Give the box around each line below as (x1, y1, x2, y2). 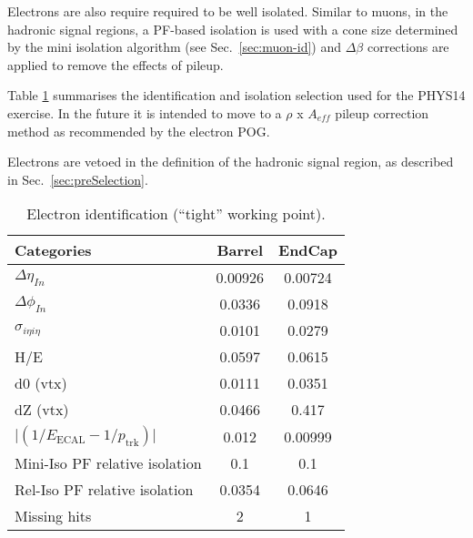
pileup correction (335, 103, 429, 122)
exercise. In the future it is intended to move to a (7, 103, 282, 122)
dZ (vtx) (15, 399, 69, 421)
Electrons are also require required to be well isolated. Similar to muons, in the (7, 2, 448, 20)
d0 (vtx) (15, 372, 67, 394)
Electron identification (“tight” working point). (26, 203, 326, 225)
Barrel (216, 239, 264, 261)
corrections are (367, 37, 449, 56)
